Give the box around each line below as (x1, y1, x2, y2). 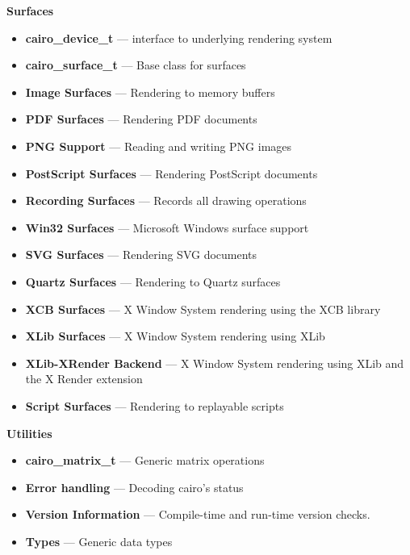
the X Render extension (25, 370, 143, 387)
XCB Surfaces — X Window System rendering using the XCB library (25, 300, 381, 317)
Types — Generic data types (25, 532, 173, 549)
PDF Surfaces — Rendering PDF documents (25, 111, 257, 127)
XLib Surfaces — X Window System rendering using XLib (25, 328, 325, 344)
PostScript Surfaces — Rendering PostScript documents (25, 165, 318, 182)
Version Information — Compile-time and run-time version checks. (25, 506, 370, 523)
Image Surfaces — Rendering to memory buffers (25, 83, 275, 100)
